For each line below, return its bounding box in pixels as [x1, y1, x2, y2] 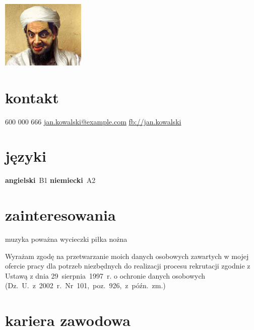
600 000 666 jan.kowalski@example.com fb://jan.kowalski [5, 116, 181, 126]
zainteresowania [5, 205, 116, 225]
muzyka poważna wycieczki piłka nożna [5, 234, 128, 244]
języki [5, 146, 46, 166]
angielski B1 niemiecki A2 [5, 175, 96, 185]
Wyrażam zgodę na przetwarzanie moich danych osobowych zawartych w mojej [5, 250, 249, 261]
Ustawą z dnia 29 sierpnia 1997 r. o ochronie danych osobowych [5, 270, 206, 281]
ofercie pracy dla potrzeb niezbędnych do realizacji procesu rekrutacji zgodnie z [5, 260, 250, 271]
